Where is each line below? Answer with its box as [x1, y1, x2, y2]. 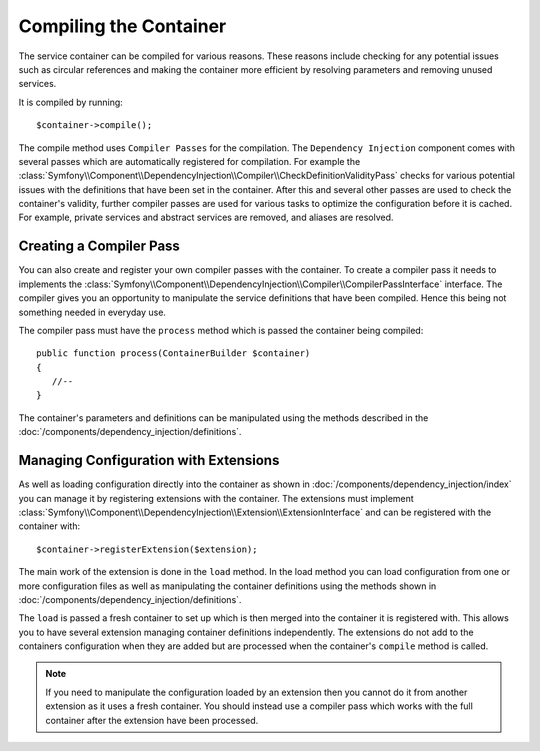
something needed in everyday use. [18, 306, 167, 318]
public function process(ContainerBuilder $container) [36, 348, 311, 359]
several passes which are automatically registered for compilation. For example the [18, 155, 361, 167]
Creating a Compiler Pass [18, 238, 180, 255]
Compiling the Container [18, 15, 227, 37]
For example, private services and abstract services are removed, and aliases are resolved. [18, 211, 394, 224]
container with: [18, 520, 80, 532]
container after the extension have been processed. [45, 714, 259, 726]
